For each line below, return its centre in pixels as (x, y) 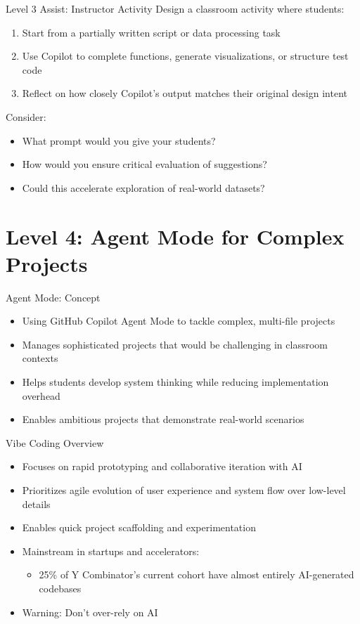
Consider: (26, 116)
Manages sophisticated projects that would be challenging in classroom (175, 344)
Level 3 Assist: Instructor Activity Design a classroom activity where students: (175, 8)
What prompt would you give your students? (119, 140)
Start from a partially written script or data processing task (151, 32)
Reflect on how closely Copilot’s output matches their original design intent (185, 93)
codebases (60, 588)
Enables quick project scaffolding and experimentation (139, 527)
